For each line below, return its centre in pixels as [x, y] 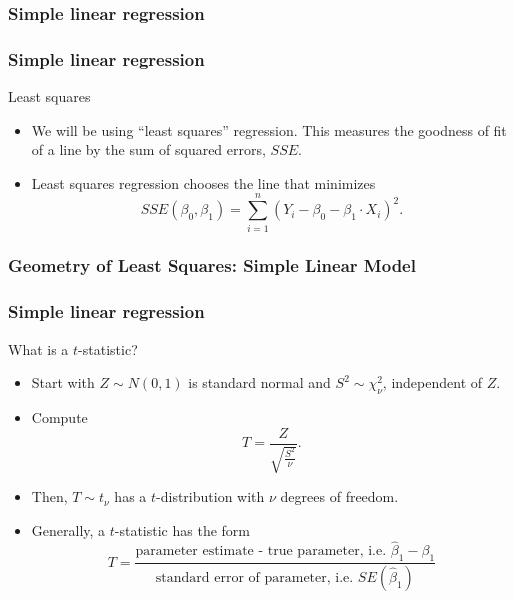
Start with [63, 382]
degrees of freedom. [339, 496]
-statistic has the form [182, 529]
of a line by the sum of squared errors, [148, 149]
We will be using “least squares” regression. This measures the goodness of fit [269, 129]
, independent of [432, 382]
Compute [59, 417]
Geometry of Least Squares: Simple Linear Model [212, 265]
